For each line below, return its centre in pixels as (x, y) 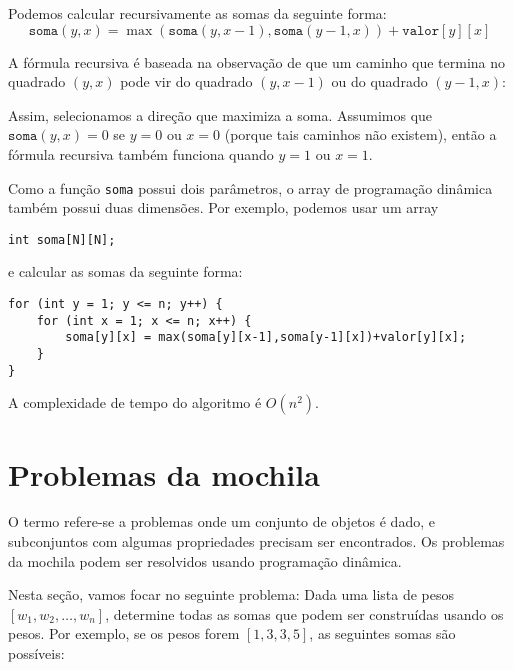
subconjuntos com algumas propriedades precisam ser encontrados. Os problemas (256, 541)
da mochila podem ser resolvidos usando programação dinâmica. (205, 560)
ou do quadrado (379, 81)
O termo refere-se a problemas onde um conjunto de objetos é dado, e (221, 521)
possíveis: (36, 653)
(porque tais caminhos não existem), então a (360, 134)
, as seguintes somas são (382, 633)
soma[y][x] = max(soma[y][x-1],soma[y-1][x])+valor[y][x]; (266, 337)
